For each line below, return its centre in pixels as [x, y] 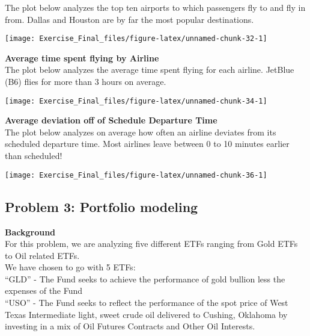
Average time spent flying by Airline [82, 58]
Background [30, 232]
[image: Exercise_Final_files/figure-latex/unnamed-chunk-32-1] [136, 39]
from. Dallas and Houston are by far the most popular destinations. [129, 19]
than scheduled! [34, 156]
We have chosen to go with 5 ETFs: [70, 267]
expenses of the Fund [44, 291]
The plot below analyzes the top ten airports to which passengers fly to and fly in [155, 7]
